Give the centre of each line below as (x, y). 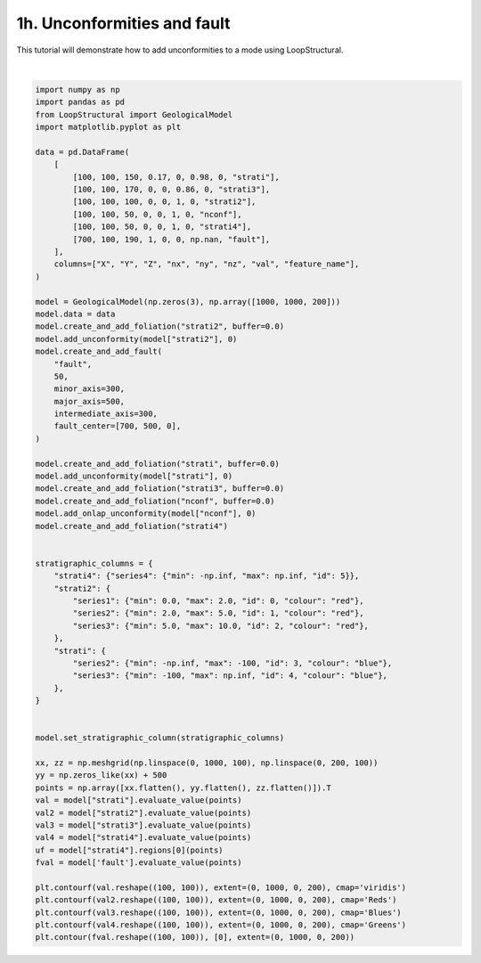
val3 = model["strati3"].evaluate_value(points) (143, 825)
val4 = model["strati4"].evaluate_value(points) (143, 838)
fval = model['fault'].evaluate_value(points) (139, 863)
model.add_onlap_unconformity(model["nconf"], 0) (146, 514)
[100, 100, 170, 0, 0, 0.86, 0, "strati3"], (171, 190)
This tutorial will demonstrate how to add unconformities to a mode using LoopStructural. (180, 50)
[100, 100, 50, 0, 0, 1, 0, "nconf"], (157, 214)
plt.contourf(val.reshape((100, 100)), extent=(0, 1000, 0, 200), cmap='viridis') (221, 887)
